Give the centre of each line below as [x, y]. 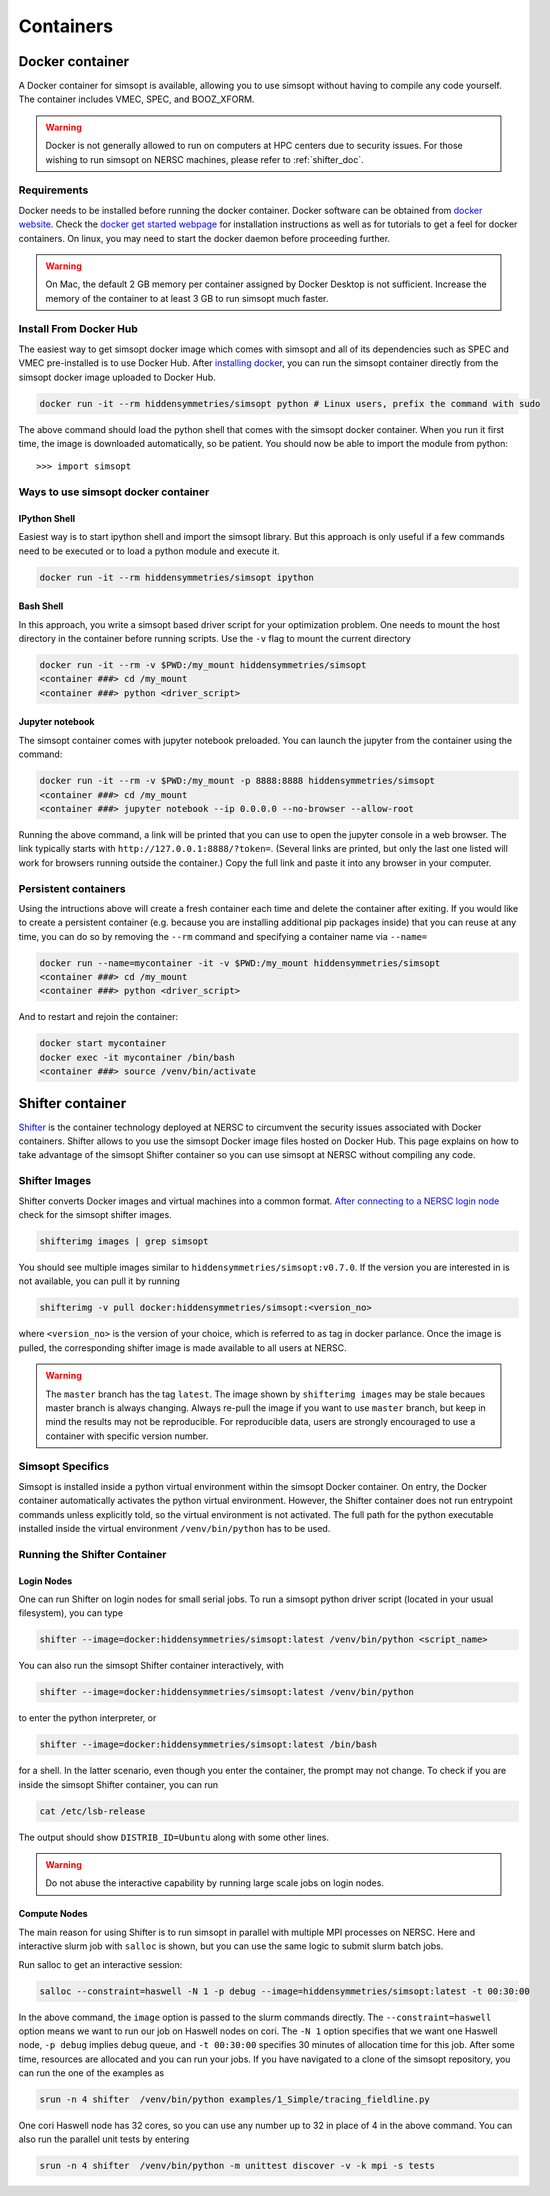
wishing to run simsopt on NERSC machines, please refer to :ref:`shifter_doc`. [204, 159]
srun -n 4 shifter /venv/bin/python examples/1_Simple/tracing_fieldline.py [234, 2099]
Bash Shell [41, 606]
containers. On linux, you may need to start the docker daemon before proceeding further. [204, 238]
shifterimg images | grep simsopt [124, 1241]
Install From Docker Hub [78, 329]
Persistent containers [72, 888]
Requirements [53, 190]
